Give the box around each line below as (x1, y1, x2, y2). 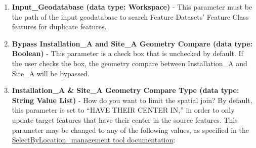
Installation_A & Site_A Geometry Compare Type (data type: (12, 85, 239, 95)
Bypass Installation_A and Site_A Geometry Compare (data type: (12, 38, 252, 48)
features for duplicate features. (12, 21, 107, 32)
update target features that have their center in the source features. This (12, 114, 238, 125)
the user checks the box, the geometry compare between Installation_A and (12, 58, 247, 68)
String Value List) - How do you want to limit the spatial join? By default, (12, 94, 252, 105)
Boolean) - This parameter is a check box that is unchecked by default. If (12, 48, 243, 59)
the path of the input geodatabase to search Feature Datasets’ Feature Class (12, 11, 249, 22)
